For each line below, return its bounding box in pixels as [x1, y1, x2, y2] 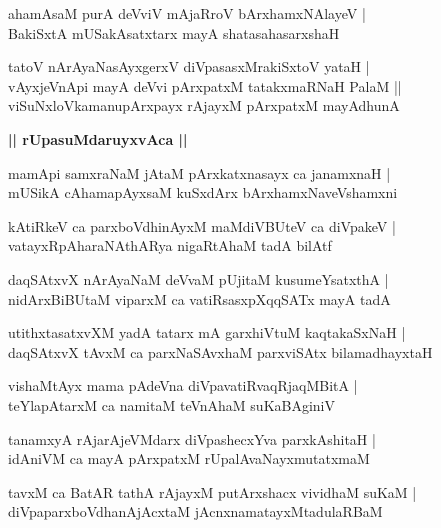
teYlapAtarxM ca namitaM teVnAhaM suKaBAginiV [8, 394, 336, 415]
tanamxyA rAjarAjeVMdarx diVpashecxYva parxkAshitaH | [8, 428, 376, 449]
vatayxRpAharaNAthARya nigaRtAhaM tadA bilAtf [8, 235, 332, 256]
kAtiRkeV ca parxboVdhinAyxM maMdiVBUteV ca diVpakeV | [8, 215, 396, 236]
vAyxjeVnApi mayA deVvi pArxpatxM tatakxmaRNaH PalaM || [8, 75, 402, 96]
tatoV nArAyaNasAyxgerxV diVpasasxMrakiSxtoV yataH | [8, 56, 370, 77]
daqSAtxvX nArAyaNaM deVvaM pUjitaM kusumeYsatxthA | [8, 268, 389, 289]
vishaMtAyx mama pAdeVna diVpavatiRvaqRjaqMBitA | [8, 375, 358, 396]
